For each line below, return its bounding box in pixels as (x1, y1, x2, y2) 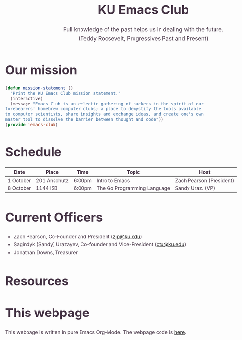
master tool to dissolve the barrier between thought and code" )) (5, 117, 164, 122)
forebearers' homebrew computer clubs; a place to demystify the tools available (5, 106, 202, 112)
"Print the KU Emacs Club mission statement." (10, 91, 121, 96)
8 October (7, 184, 31, 191)
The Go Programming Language (96, 184, 170, 191)
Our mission (5, 62, 77, 78)
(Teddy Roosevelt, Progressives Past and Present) (78, 35, 209, 42)
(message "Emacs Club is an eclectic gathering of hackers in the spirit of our (10, 101, 204, 106)
